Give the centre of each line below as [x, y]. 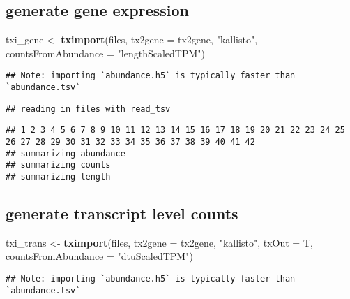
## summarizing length [58, 176]
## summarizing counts [58, 165]
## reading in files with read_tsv [88, 109]
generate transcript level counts [122, 213]
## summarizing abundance [66, 153]
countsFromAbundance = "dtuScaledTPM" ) [99, 256]
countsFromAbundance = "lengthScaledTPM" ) [105, 53]
